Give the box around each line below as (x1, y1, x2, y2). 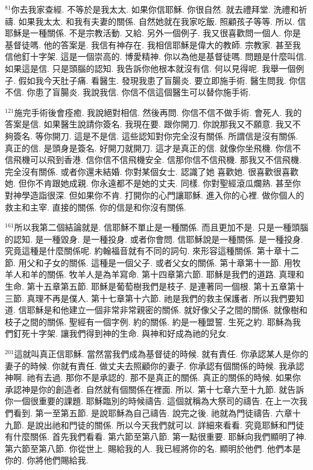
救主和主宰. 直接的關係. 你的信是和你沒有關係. (5, 200, 186, 213)
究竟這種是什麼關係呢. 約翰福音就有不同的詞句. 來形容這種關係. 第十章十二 (5, 244, 299, 257)
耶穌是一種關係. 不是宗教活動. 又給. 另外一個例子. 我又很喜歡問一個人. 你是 (5, 27, 301, 39)
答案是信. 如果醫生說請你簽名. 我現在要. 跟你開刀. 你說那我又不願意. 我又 (5, 118, 292, 130)
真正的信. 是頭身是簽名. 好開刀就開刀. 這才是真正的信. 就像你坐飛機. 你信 (5, 141, 292, 154)
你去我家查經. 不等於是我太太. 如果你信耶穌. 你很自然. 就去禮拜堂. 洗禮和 (11, 3, 299, 15)
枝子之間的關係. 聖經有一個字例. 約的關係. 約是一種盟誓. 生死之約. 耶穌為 (5, 315, 292, 328)
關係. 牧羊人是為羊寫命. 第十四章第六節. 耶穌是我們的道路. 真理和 (46, 268, 305, 281)
